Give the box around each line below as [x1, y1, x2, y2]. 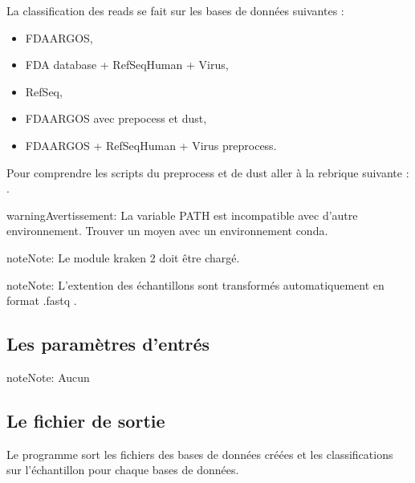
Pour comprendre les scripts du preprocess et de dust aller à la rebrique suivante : [6, 164, 409, 181]
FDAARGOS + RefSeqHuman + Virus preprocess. [25, 136, 277, 153]
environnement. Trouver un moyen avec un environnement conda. [6, 222, 328, 239]
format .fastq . [6, 292, 77, 309]
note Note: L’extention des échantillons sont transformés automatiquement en [6, 276, 384, 293]
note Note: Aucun [6, 368, 90, 385]
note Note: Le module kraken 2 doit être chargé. [6, 249, 240, 266]
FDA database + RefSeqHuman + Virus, [25, 56, 229, 73]
